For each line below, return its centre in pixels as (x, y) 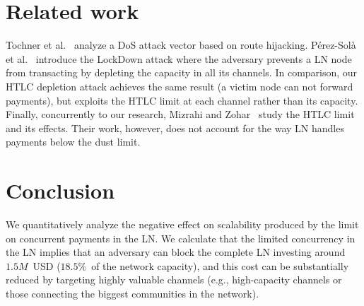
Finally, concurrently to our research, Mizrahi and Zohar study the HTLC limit (180, 114)
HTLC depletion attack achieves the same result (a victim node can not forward (180, 86)
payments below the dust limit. (73, 142)
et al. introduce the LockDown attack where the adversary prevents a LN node (179, 58)
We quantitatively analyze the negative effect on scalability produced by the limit (182, 224)
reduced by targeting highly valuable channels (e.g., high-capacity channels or (174, 279)
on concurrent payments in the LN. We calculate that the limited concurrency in (181, 238)
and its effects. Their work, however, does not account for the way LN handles (175, 128)
